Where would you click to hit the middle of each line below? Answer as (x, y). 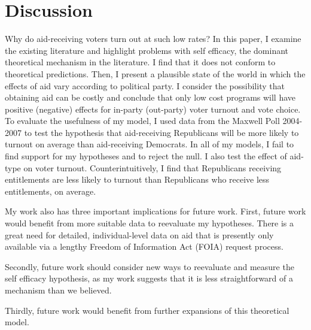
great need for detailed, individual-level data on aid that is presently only (139, 234)
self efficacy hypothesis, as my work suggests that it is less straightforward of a (149, 278)
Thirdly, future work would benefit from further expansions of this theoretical (147, 310)
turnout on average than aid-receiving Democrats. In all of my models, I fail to (150, 144)
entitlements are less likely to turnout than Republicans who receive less (137, 179)
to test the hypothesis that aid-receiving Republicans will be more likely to (161, 132)
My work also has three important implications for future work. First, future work (155, 211)
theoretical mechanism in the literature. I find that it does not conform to (140, 62)
